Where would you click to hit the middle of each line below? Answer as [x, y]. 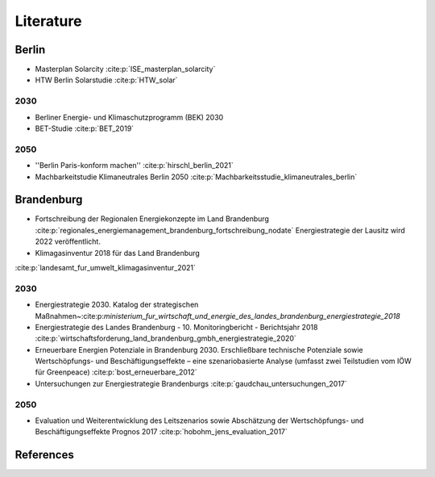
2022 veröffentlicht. [68, 241]
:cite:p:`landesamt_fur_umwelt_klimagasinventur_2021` [106, 267]
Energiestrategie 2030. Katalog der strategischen [117, 305]
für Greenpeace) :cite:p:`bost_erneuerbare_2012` [116, 372]
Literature [48, 21]
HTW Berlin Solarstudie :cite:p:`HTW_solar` [106, 80]
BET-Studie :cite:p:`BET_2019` [85, 128]
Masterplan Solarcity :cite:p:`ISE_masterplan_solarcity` [125, 69]
